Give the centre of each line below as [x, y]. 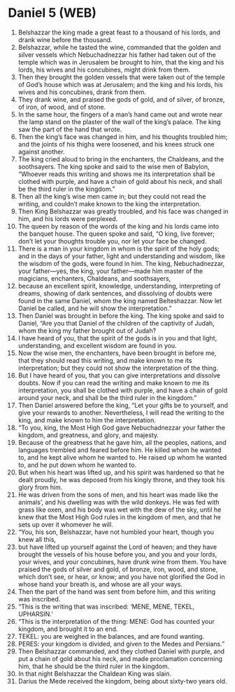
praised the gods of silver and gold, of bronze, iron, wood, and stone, [118, 569]
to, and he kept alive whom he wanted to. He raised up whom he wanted [122, 457]
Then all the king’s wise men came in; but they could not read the [112, 196]
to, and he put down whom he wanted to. [77, 465]
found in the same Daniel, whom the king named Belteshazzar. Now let [120, 300]
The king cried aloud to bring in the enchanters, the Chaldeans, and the [121, 159]
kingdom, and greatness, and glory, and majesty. [88, 435]
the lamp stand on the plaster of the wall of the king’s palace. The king [119, 121]
